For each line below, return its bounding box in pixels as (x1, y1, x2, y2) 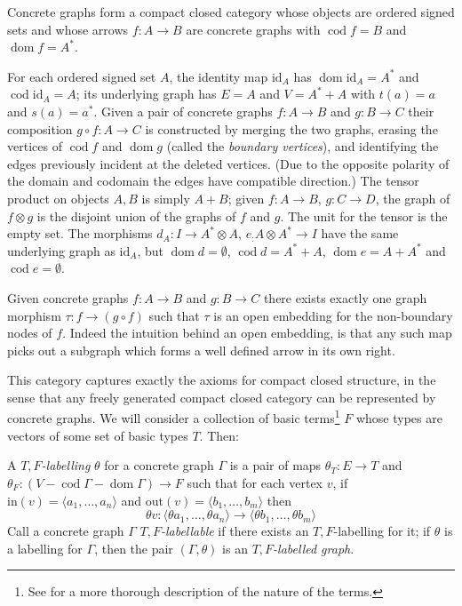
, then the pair (94, 538, 173, 557)
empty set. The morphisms (7, 224, 153, 243)
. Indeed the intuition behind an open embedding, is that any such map (62, 323, 452, 342)
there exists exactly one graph (263, 288, 427, 307)
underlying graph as (7, 241, 115, 259)
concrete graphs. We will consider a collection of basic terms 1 (7, 406, 340, 427)
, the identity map (169, 67, 268, 85)
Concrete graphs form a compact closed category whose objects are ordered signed (7, 3, 455, 20)
